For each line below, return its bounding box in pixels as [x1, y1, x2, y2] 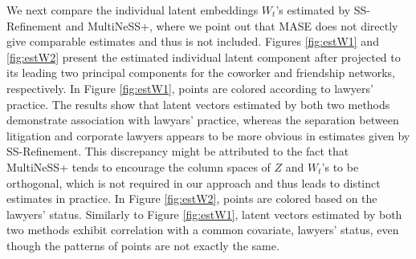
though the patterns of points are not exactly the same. [6, 237, 279, 253]
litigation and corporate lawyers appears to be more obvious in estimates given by [6, 127, 410, 144]
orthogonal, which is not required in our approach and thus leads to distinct [6, 174, 381, 191]
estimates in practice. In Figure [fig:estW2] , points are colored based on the [6, 190, 377, 207]
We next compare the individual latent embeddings [6, 2, 259, 18]
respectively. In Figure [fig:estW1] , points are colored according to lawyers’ [6, 79, 373, 96]
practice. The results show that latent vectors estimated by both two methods [6, 95, 390, 112]
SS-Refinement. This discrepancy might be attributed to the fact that [6, 143, 349, 160]
